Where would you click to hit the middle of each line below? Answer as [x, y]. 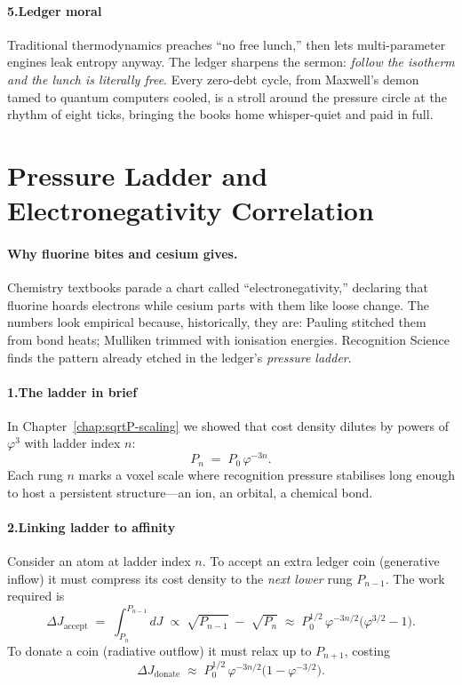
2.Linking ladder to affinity [92, 526]
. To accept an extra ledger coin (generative [321, 561]
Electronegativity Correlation [191, 210]
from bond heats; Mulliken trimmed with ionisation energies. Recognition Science [228, 339]
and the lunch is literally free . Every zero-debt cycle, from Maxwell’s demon [213, 79]
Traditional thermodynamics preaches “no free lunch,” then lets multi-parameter [227, 44]
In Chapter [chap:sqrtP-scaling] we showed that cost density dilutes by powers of [228, 425]
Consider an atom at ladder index [99, 561]
